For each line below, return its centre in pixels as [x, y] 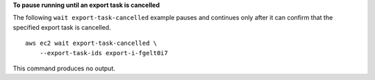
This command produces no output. [64, 68]
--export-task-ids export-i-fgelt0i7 [103, 53]
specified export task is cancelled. [62, 27]
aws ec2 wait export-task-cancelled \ [91, 43]
